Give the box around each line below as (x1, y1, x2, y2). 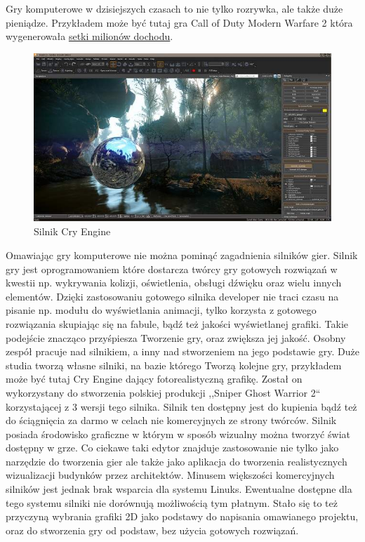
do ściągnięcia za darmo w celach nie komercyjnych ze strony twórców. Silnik (6, 413, 337, 428)
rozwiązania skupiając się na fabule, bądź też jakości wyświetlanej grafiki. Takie (6, 316, 349, 331)
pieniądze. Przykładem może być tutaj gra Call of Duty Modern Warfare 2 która (6, 15, 353, 29)
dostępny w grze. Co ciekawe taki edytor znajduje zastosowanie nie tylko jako (6, 440, 339, 455)
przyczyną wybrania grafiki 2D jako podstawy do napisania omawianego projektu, (6, 509, 359, 524)
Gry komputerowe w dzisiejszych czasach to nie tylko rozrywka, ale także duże (6, 1, 343, 15)
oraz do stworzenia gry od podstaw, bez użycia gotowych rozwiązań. (6, 522, 299, 537)
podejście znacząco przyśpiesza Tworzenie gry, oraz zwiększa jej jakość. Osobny (6, 330, 346, 345)
